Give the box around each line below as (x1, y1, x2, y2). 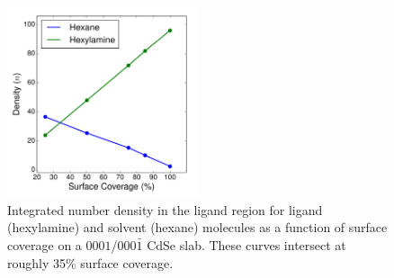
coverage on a (7, 236, 82, 255)
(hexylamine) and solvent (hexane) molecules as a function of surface (7, 218, 388, 237)
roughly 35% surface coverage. (7, 253, 174, 272)
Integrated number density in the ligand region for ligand (7, 200, 323, 219)
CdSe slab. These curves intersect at (147, 236, 346, 255)
